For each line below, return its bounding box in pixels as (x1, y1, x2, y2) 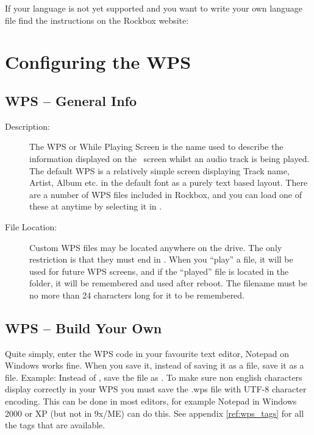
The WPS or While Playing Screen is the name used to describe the (29, 140, 284, 153)
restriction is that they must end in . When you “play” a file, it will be (29, 253, 293, 266)
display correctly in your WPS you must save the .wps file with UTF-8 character (5, 383, 307, 395)
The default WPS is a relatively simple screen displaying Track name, (29, 164, 290, 177)
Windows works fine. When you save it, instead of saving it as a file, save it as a (5, 359, 304, 372)
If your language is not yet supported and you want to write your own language (5, 2, 302, 14)
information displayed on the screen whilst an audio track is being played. (29, 152, 310, 164)
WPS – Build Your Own (5, 318, 162, 337)
